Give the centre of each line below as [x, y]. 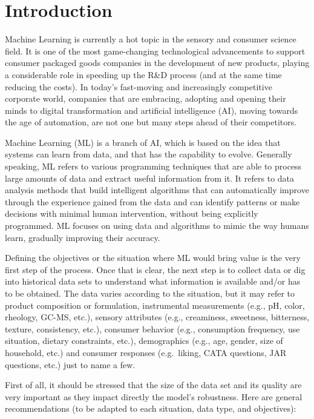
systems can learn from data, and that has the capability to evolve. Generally [149, 154]
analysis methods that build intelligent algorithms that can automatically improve [157, 190]
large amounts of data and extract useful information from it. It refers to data [150, 178]
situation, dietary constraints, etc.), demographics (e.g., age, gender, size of [144, 341]
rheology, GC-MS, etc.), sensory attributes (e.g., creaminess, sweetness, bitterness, [157, 317]
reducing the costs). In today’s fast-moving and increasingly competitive [139, 86]
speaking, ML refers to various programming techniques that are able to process [153, 166]
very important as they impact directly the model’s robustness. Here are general [154, 396]
